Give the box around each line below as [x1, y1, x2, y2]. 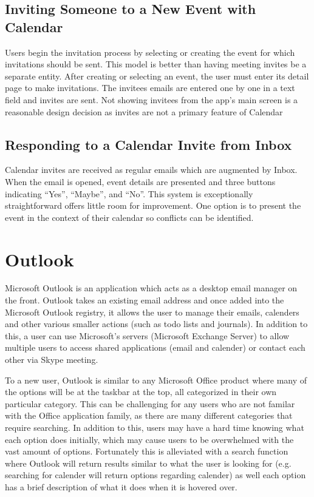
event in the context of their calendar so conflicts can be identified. [5, 211, 254, 223]
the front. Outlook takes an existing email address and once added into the [5, 294, 284, 306]
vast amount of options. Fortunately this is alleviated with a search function [5, 445, 288, 458]
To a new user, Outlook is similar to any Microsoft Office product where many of [5, 373, 307, 386]
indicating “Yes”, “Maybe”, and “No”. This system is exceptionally [5, 187, 253, 200]
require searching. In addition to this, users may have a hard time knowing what [5, 421, 304, 433]
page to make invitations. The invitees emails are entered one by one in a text [5, 81, 295, 94]
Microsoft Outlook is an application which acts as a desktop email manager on [5, 282, 298, 294]
